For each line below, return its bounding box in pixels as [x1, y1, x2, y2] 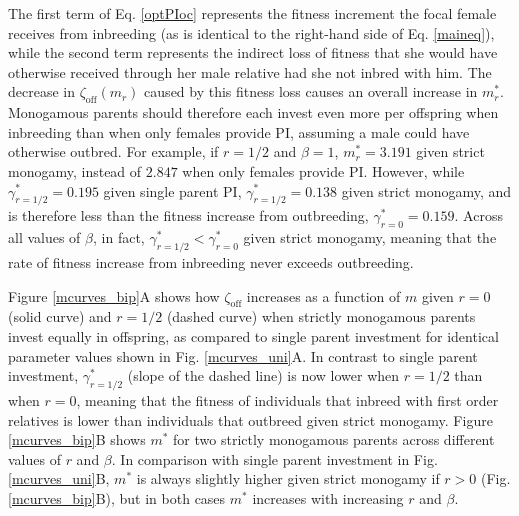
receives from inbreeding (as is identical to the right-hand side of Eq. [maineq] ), [8, 22, 495, 43]
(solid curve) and [8, 306, 112, 327]
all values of [8, 227, 81, 248]
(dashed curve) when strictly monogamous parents [166, 306, 476, 327]
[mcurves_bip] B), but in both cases [8, 487, 226, 508]
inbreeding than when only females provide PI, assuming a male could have [8, 121, 470, 142]
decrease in [8, 81, 75, 102]
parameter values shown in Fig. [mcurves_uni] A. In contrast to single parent [8, 345, 478, 366]
